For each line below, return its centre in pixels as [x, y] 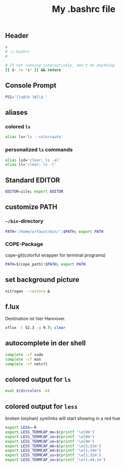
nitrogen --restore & [28, 291]
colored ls [18, 126]
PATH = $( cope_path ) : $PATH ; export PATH [45, 264]
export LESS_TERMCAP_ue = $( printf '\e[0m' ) [50, 441]
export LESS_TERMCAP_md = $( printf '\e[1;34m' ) [53, 451]
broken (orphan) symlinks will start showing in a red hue [63, 418]
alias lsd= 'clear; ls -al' [33, 160]
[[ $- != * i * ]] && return [33, 70]
